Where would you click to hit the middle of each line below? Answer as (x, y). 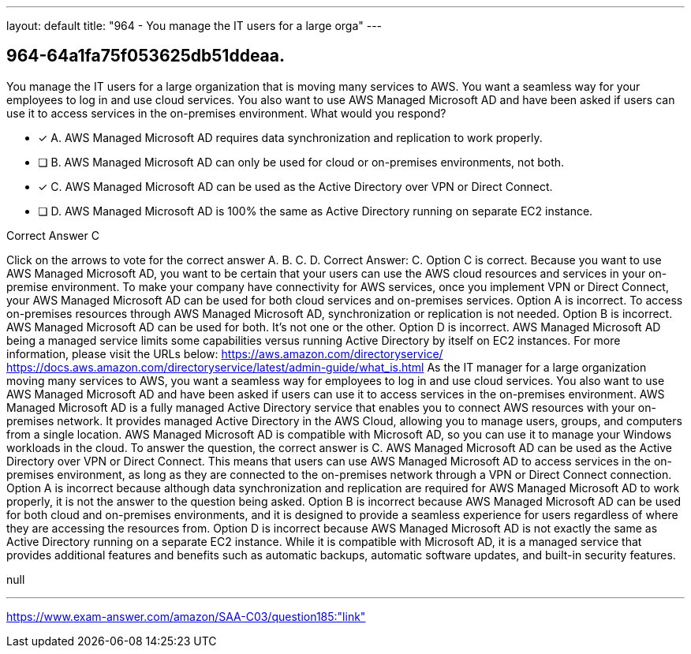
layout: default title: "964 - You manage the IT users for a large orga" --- (194, 26)
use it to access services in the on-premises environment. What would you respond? (226, 113)
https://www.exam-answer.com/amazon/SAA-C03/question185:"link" (186, 616)
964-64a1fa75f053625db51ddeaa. (146, 56)
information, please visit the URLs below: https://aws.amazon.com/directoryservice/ (225, 353)
